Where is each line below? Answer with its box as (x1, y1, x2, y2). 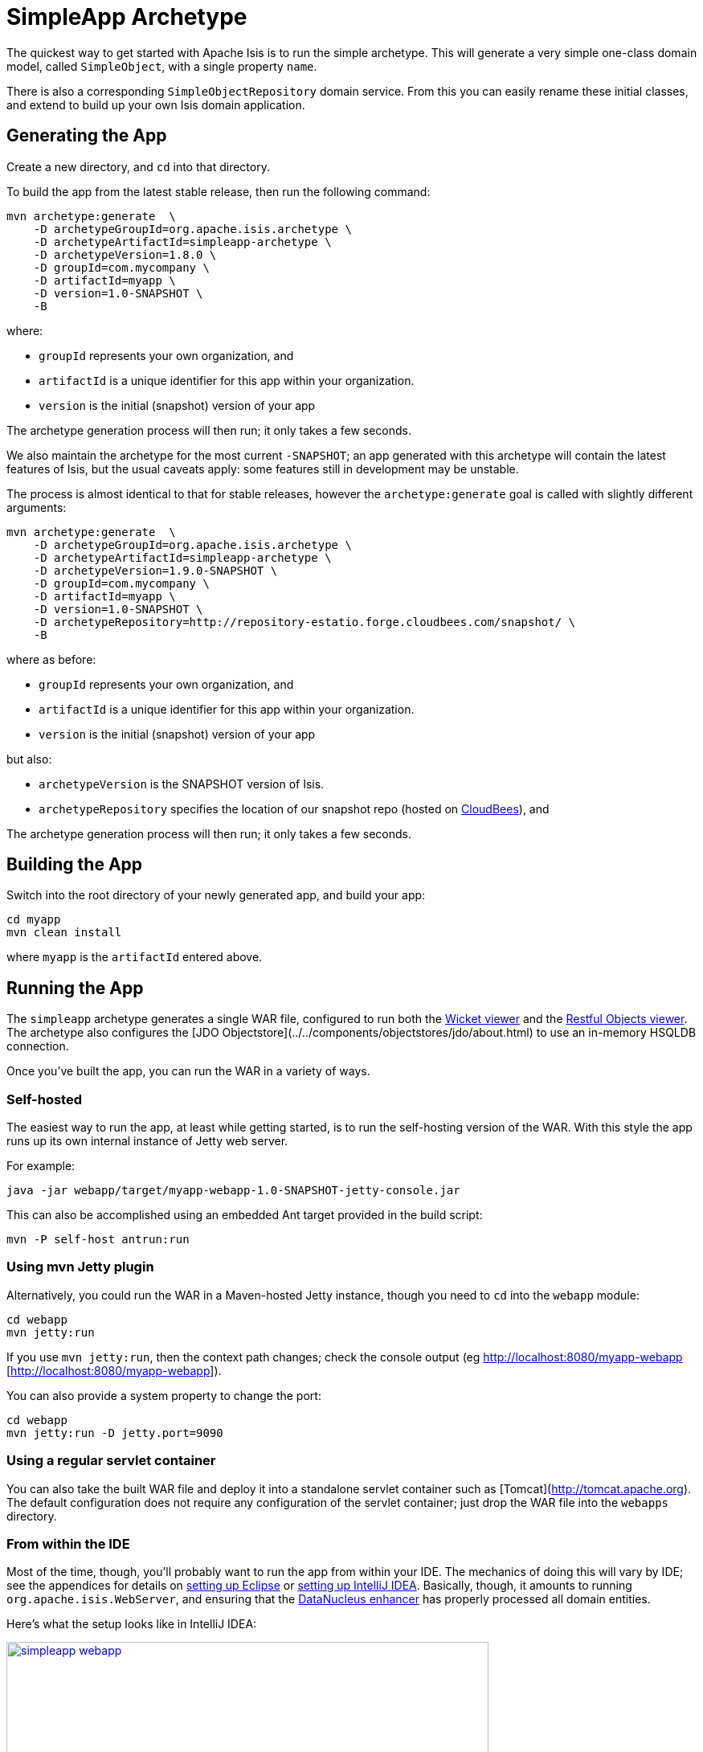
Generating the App (6, 125, 167, 146)
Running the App (6, 977, 144, 998)
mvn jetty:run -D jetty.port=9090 (6, 1426, 223, 1439)
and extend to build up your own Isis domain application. (6, 97, 305, 112)
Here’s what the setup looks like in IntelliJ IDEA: (6, 1617, 257, 1631)
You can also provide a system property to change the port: (6, 1388, 321, 1402)
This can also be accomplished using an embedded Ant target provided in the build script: (6, 1208, 483, 1222)
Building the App (6, 854, 143, 875)
